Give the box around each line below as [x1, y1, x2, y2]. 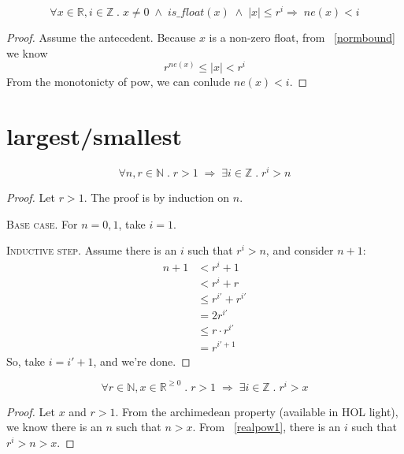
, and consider [265, 242, 334, 259]
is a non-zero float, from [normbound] [209, 29, 395, 46]
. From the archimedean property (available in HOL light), [115, 403, 398, 419]
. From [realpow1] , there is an [192, 419, 341, 435]
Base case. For [6, 215, 78, 232]
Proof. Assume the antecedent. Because [6, 29, 196, 46]
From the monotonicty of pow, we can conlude [6, 73, 231, 90]
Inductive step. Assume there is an [6, 242, 177, 259]
